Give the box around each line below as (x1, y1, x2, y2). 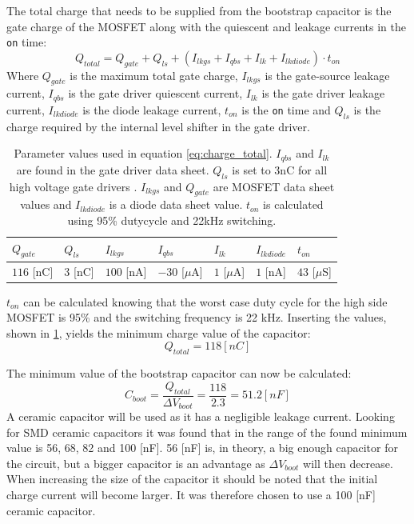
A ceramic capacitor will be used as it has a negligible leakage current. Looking (6, 408, 395, 425)
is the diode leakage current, (82, 101, 221, 118)
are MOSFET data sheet (213, 178, 335, 194)
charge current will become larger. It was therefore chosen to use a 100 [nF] (6, 486, 376, 503)
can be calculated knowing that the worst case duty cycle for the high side (23, 293, 388, 310)
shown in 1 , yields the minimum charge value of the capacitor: (6, 324, 311, 341)
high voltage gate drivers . (9, 178, 137, 194)
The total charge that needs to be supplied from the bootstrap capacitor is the (6, 2, 392, 18)
